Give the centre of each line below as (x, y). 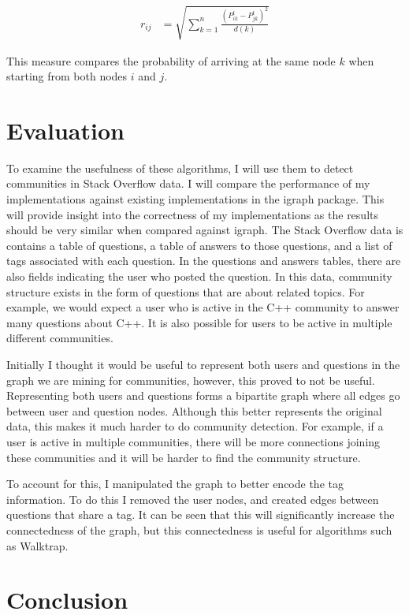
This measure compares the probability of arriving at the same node (171, 60)
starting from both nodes (67, 76)
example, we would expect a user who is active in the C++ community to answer (203, 307)
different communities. (60, 338)
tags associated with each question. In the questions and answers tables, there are (204, 261)
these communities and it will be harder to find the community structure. (184, 457)
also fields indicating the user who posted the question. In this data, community (199, 276)
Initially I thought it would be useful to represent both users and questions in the (203, 365)
